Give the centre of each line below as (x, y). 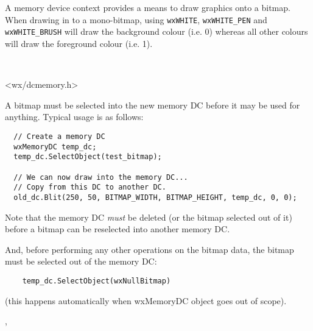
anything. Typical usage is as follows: (74, 117)
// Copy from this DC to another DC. (90, 187)
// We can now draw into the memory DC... (101, 177)
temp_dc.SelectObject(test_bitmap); (88, 157)
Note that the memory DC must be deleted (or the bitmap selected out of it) (149, 217)
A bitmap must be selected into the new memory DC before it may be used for (153, 105)
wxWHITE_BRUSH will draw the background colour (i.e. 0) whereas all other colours (156, 31)
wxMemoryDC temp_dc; (55, 147)
